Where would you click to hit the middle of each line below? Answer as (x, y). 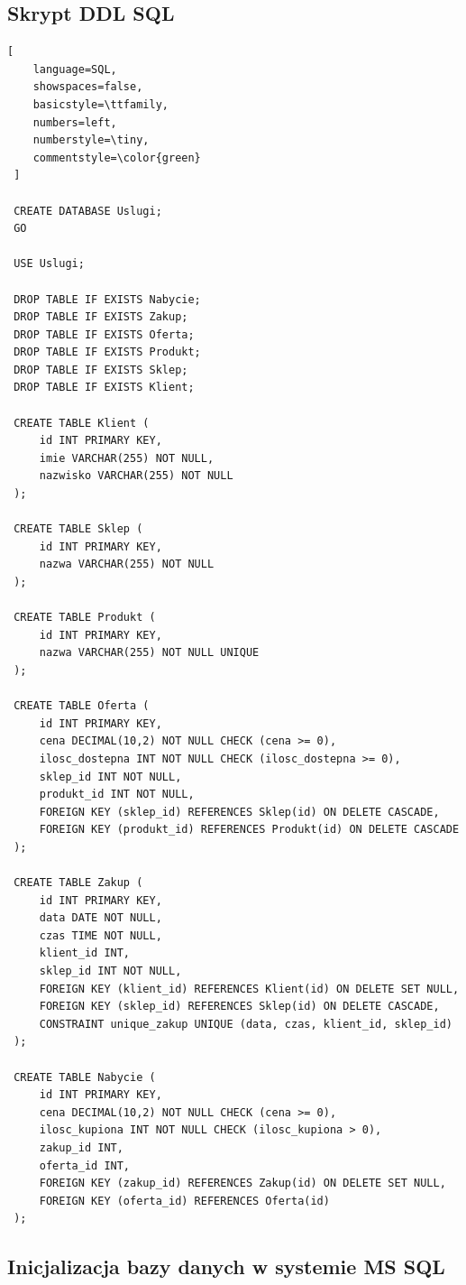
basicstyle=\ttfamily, (101, 104)
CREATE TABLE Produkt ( (85, 618)
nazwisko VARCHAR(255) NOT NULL (136, 476)
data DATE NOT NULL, (101, 918)
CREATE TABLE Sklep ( (78, 529)
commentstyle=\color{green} (117, 157)
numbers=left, (75, 122)
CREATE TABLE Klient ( (82, 423)
